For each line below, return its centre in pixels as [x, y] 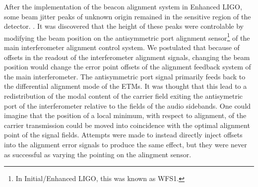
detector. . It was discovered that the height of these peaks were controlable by [124, 26]
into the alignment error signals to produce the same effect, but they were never [126, 144]
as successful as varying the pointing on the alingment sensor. [98, 154]
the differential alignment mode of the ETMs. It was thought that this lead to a [126, 86]
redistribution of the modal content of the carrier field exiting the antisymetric [124, 96]
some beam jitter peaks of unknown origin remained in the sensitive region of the [128, 16]
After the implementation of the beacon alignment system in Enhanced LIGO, [123, 6]
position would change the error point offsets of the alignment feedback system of [128, 67]
